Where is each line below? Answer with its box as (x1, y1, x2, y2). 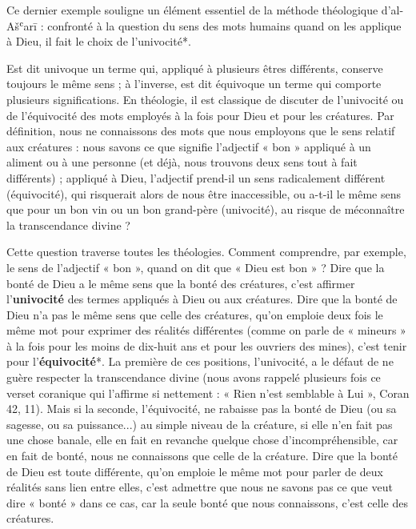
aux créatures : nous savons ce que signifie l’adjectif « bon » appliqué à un (6, 138, 371, 154)
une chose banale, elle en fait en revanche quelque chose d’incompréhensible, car (6, 431, 398, 448)
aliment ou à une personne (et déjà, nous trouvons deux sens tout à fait (6, 154, 358, 170)
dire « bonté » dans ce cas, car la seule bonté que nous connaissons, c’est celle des (6, 494, 408, 511)
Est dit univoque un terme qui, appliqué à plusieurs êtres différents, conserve (6, 59, 383, 76)
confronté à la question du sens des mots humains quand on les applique (47, 17, 402, 34)
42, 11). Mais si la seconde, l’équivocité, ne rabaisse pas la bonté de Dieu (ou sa (6, 400, 397, 417)
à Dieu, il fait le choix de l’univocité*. (6, 33, 191, 50)
